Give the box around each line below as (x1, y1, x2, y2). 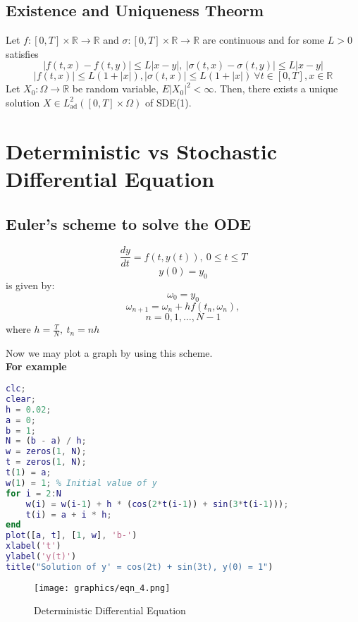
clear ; (6, 394, 36, 404)
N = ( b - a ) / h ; (6, 436, 87, 446)
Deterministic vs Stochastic (6, 136, 278, 165)
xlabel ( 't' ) (6, 541, 61, 551)
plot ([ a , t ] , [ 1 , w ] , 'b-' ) (6, 530, 137, 541)
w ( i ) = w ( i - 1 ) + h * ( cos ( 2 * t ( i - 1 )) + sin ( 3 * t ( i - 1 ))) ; (25, 499, 289, 509)
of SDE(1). (144, 94, 192, 109)
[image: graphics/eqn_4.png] (34, 583, 171, 593)
